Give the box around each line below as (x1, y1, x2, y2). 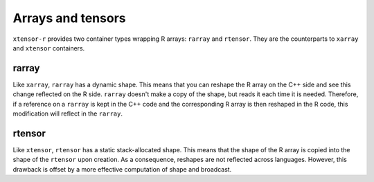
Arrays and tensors (12, 10, 126, 26)
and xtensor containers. (12, 44, 85, 52)
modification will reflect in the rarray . (12, 109, 123, 118)
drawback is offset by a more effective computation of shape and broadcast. (12, 165, 232, 173)
